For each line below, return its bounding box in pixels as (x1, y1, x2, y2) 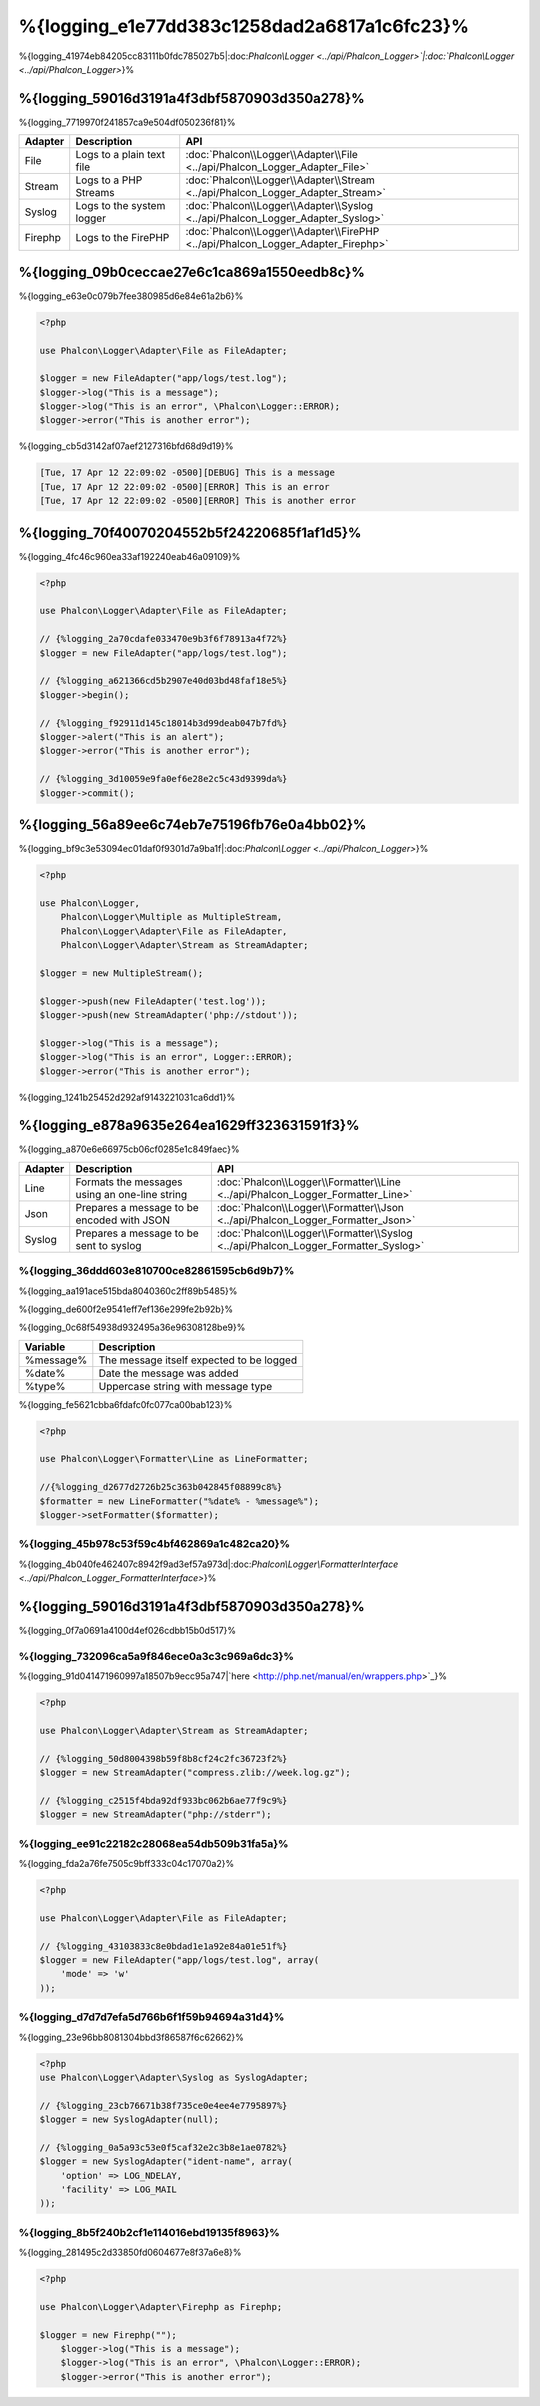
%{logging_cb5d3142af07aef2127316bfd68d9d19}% (18, 440, 234, 452)
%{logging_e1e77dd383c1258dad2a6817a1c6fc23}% (18, 15, 470, 37)
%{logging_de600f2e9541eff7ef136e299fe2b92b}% (18, 1303, 234, 1315)
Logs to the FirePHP (75, 231, 170, 245)
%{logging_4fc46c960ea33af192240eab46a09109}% (18, 550, 241, 562)
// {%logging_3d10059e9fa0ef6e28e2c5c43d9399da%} (39, 773, 288, 785)
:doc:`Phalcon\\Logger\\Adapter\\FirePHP (185, 225, 380, 239)
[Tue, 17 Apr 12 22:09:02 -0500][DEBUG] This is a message (39, 467, 335, 479)
